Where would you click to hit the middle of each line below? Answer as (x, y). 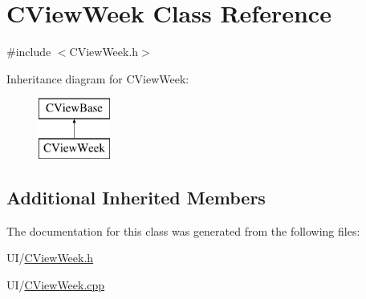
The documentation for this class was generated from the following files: (183, 230)
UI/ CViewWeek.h (50, 258)
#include (29, 52)
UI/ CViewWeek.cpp (56, 284)
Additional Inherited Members (136, 197)
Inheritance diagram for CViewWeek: (98, 78)
